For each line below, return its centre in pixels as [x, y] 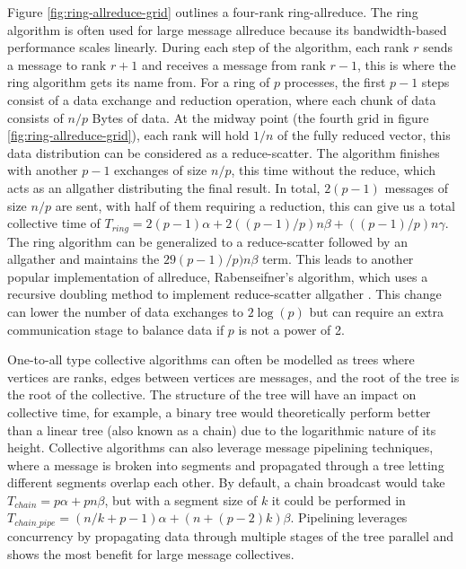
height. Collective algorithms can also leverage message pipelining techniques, [220, 447]
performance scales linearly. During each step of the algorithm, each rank [208, 47]
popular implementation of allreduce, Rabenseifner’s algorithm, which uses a [218, 276]
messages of [417, 187]
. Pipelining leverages [349, 517]
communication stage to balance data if [116, 329]
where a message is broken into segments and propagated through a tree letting [226, 464]
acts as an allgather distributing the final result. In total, [164, 187]
